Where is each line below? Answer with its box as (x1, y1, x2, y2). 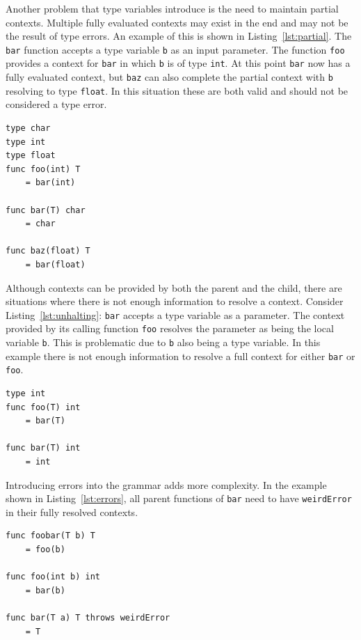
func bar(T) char (6, 205, 86, 215)
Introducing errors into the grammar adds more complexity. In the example (6, 477, 327, 492)
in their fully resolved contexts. (6, 504, 138, 519)
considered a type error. (6, 97, 107, 111)
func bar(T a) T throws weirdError (6, 612, 170, 623)
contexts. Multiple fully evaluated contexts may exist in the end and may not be (6, 15, 348, 29)
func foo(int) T (6, 164, 81, 174)
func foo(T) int (6, 402, 81, 412)
